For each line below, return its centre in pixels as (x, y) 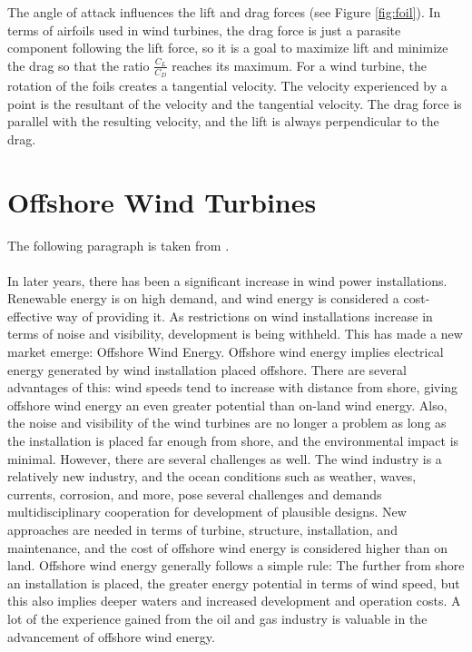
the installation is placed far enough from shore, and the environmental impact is (233, 441)
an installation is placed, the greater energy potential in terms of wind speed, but (234, 583)
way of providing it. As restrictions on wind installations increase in (245, 316)
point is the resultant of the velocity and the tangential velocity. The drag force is (235, 103)
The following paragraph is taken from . (118, 245)
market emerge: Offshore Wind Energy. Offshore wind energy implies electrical (226, 352)
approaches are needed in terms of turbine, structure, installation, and (202, 530)
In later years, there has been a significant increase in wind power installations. (227, 280)
